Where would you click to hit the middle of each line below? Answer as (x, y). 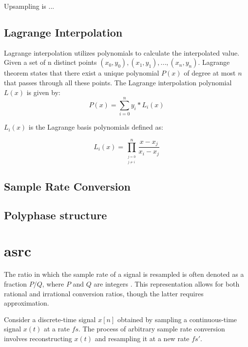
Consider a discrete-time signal (50, 319)
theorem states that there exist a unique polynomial (82, 73)
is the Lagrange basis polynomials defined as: (96, 127)
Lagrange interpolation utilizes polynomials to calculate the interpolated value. (122, 52)
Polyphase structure (56, 215)
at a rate (57, 329)
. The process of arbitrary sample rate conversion (152, 329)
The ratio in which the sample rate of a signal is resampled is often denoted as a (124, 274)
